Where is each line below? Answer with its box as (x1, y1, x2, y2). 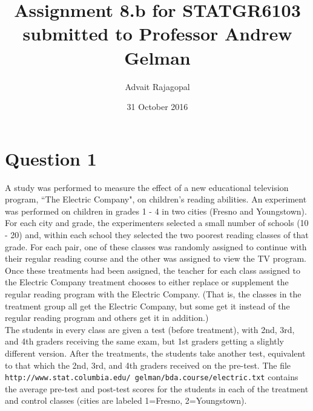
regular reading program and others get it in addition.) (5, 311, 209, 324)
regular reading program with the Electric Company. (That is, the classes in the (5, 287, 301, 300)
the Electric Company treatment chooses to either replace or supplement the (5, 276, 289, 288)
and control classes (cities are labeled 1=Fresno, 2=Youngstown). (5, 394, 247, 407)
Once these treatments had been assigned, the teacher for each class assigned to (5, 264, 300, 276)
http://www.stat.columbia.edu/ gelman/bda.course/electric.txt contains (5, 371, 298, 383)
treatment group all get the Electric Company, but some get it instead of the (5, 299, 290, 312)
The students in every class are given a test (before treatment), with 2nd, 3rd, (5, 323, 295, 335)
